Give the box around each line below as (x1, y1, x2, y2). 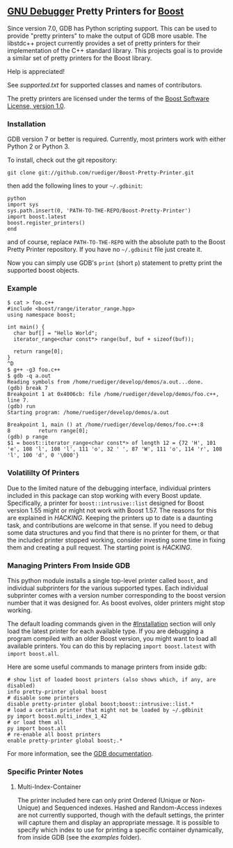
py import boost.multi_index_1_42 (7, 713, 108, 720)
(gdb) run (7, 403, 36, 410)
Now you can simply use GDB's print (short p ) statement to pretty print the (7, 259, 223, 267)
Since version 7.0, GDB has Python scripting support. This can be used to (7, 24, 217, 32)
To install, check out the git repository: (7, 156, 118, 165)
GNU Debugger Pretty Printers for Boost (7, 6, 184, 17)
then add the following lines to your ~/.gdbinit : (7, 181, 143, 190)
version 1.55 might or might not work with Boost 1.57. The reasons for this (7, 506, 217, 515)
